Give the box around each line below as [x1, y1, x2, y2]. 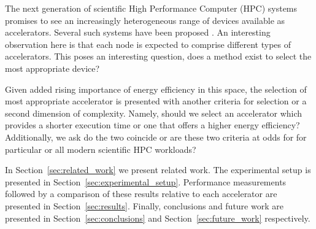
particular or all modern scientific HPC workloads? [5, 142, 196, 155]
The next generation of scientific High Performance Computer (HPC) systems [5, 2, 298, 14]
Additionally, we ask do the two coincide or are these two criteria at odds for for [5, 130, 307, 143]
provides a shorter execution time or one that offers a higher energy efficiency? [5, 118, 300, 131]
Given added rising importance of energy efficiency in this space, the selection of [5, 82, 307, 95]
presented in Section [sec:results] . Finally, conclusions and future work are [5, 199, 283, 212]
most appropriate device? [5, 61, 100, 74]
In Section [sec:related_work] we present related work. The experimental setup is [5, 163, 311, 176]
